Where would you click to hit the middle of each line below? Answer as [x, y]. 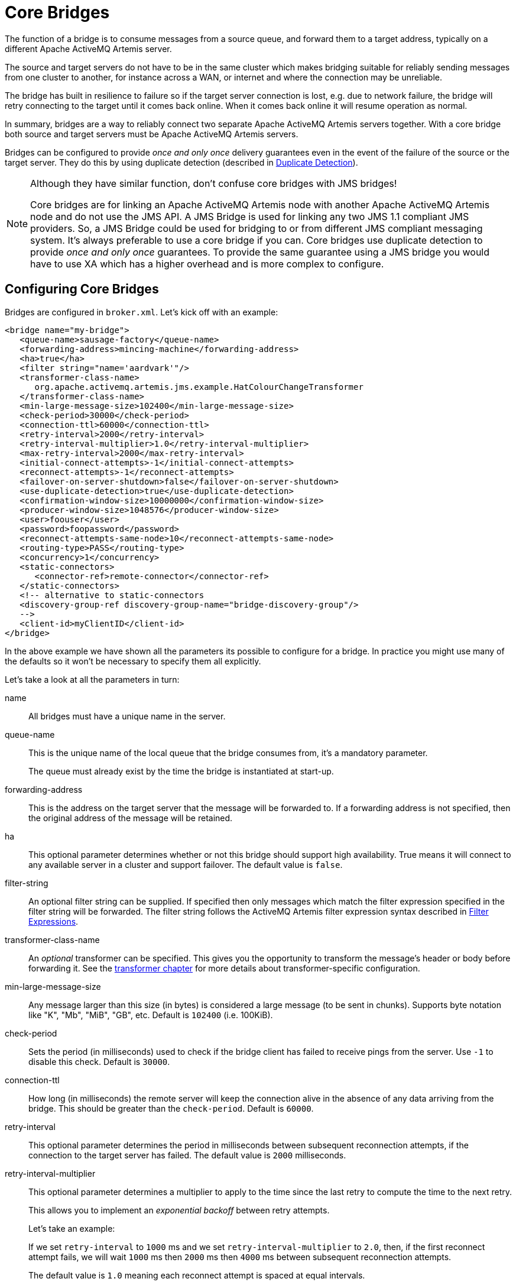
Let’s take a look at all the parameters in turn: [92, 679]
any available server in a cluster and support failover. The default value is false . [186, 864]
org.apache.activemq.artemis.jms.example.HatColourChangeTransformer [199, 387]
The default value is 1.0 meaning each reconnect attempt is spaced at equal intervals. [197, 1275]
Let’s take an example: [72, 1228]
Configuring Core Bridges [82, 289]
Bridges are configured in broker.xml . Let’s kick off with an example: [142, 312]
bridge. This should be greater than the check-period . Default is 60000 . [171, 1108]
